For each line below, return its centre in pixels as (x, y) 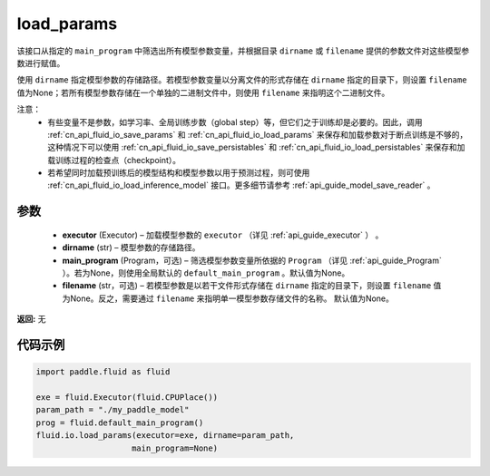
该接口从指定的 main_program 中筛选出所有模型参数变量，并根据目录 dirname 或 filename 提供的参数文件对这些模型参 (243, 51)
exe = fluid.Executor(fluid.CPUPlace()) (127, 397)
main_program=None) (175, 448)
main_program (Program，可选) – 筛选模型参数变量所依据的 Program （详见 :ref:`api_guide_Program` (252, 260)
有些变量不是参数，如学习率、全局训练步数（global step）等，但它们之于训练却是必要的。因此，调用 (235, 121)
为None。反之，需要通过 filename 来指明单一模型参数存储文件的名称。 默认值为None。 (228, 298)
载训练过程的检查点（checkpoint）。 (114, 160)
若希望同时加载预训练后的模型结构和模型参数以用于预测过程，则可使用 (179, 173)
